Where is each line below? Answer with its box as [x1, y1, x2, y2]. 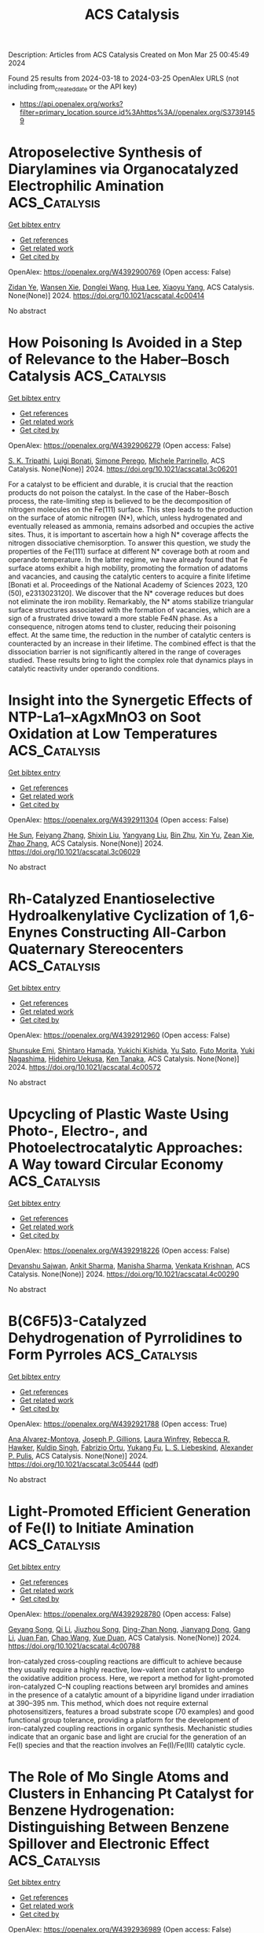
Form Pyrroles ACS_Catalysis [8, 1346, 198, 1363]
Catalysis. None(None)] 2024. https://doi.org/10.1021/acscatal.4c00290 [8, 1269, 240, 1279]
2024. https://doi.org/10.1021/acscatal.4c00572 [8, 1062, 161, 1071]
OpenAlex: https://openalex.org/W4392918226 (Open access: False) [8, 1246, 230, 1255]
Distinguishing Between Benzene [8, 1818, 229, 1836]
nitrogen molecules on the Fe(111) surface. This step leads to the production [8, 505, 253, 514]
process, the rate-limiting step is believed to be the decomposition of [8, 496, 232, 505]
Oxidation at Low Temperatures [8, 725, 218, 743]
